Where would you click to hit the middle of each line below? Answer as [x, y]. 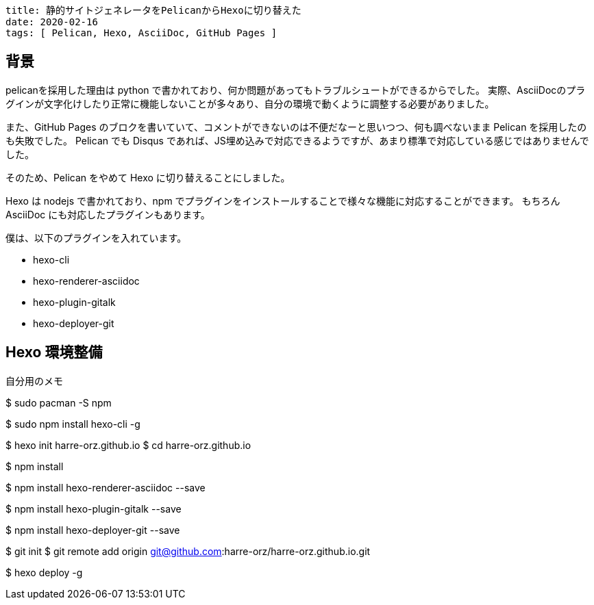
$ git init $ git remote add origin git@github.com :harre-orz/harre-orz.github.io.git [188, 551]
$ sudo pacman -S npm [59, 402]
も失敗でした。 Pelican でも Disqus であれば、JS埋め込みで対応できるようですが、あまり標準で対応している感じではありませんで [297, 140]
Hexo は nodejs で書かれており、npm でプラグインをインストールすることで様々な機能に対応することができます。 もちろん [283, 201]
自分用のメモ [34, 381]
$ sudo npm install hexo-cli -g [73, 424]
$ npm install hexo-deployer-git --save [93, 530]
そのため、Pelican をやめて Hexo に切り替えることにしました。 [148, 177]
